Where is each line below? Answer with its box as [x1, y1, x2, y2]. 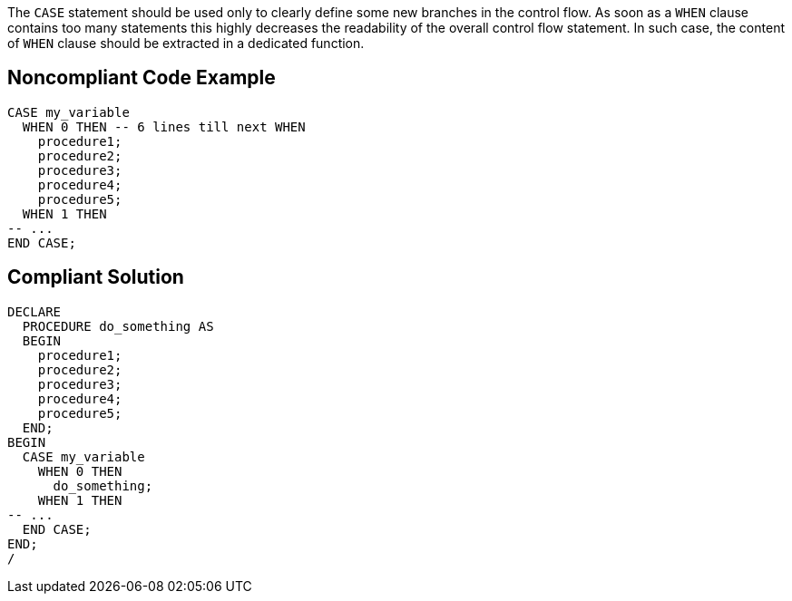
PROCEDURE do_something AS [22, 318, 214, 334]
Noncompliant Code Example [7, 66, 276, 90]
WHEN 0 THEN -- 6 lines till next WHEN [22, 119, 306, 134]
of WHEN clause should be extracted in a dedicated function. [7, 35, 365, 51]
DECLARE [7, 304, 62, 319]
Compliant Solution [7, 266, 184, 289]
